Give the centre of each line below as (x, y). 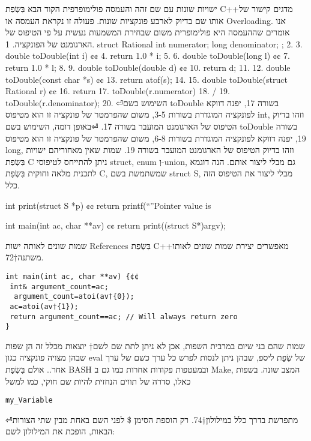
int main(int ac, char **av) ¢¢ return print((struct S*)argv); (116, 225)
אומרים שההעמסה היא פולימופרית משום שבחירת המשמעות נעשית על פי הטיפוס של (148, 32)
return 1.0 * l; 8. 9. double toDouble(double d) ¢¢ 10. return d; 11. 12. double (148, 67)
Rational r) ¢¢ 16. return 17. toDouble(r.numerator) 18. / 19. (118, 91)
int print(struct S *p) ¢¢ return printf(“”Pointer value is (108, 205)
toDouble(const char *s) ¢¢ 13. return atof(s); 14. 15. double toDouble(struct (146, 79)
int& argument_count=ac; (59, 286)
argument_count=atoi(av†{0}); (74, 297)
